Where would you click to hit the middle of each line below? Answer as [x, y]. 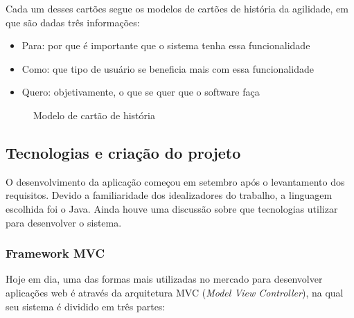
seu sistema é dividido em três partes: [86, 306]
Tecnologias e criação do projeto [123, 152]
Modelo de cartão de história [94, 115]
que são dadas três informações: [73, 22]
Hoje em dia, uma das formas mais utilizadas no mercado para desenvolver [164, 279]
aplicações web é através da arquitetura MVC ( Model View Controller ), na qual [175, 292]
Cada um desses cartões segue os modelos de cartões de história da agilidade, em [177, 8]
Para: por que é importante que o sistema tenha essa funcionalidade [166, 45]
